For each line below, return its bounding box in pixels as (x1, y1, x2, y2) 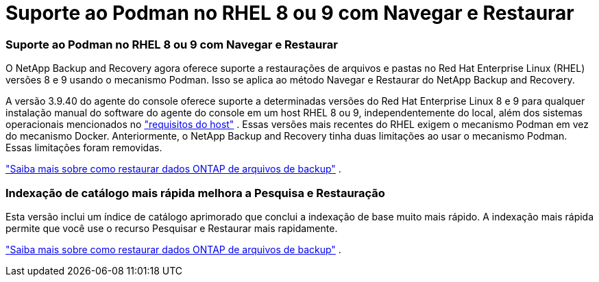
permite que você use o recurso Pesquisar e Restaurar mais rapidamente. (5, 222, 338, 234)
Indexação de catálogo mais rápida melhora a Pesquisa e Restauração (5, 185, 385, 200)
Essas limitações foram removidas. (5, 142, 162, 154)
